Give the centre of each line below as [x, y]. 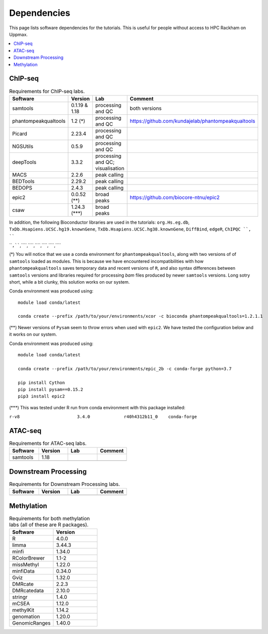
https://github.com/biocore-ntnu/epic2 [175, 197]
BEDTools [23, 181]
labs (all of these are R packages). [49, 525]
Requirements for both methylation [49, 519]
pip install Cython [42, 383]
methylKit [23, 610]
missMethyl [25, 565]
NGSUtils [23, 146]
